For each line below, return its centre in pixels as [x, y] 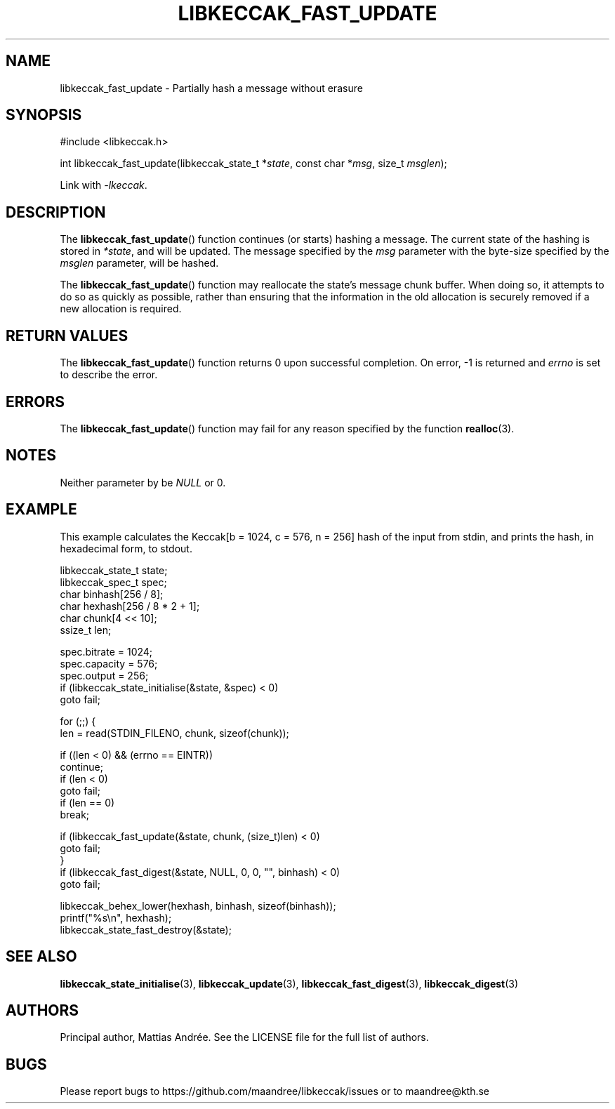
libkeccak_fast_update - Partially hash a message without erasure [211, 88]
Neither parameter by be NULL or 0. [143, 482]
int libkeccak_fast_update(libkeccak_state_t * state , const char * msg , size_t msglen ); [253, 164]
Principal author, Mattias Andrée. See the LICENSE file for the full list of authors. [244, 1037]
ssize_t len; [86, 630]
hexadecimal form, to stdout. [126, 548]
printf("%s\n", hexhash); [116, 917]
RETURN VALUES [67, 336]
